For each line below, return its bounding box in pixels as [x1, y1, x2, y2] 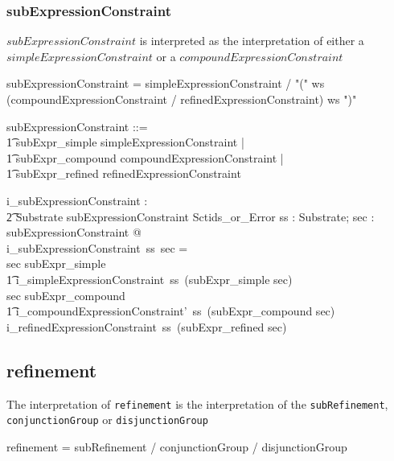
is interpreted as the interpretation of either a [139, 32, 364, 49]
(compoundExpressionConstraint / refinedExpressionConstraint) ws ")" [6, 91, 357, 107]
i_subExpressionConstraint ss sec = [6, 239, 188, 256]
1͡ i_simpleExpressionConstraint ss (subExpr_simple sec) [6, 270, 293, 287]
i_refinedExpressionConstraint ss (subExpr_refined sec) [6, 318, 287, 335]
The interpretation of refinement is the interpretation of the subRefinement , [6, 395, 388, 412]
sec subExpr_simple [6, 255, 106, 272]
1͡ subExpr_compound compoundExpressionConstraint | [6, 149, 284, 166]
